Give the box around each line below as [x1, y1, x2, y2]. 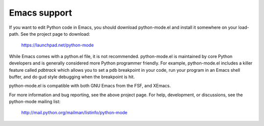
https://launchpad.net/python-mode [21, 42, 94, 48]
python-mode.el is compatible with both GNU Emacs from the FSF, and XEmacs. [9, 83, 171, 89]
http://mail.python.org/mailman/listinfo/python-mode [21, 110, 128, 116]
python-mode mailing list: [9, 99, 61, 105]
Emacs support [9, 7, 72, 18]
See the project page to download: [20, 31, 90, 37]
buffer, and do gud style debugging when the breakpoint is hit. [9, 74, 135, 80]
